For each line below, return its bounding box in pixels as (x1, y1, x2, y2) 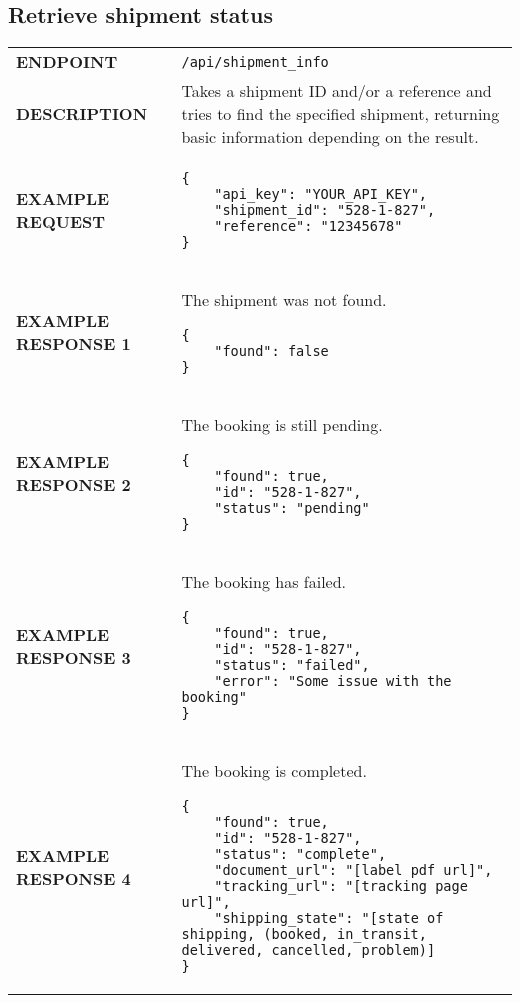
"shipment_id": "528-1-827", (214, 202, 436, 219)
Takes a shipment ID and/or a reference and (181, 79, 492, 103)
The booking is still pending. (181, 413, 383, 437)
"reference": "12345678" (214, 218, 403, 235)
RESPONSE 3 (16, 645, 131, 669)
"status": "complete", (214, 846, 387, 863)
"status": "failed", (214, 657, 370, 674)
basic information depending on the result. (181, 125, 479, 149)
